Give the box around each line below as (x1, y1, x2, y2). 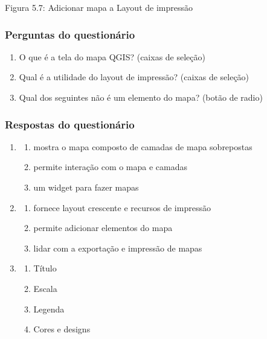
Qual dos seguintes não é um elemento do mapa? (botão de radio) (19, 91, 263, 103)
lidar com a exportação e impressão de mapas (33, 241, 202, 254)
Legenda (33, 302, 65, 315)
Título (33, 262, 57, 274)
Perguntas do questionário (5, 27, 135, 42)
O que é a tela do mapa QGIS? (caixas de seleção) (19, 50, 205, 63)
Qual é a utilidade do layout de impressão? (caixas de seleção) (19, 71, 249, 83)
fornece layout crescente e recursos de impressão (33, 201, 211, 214)
